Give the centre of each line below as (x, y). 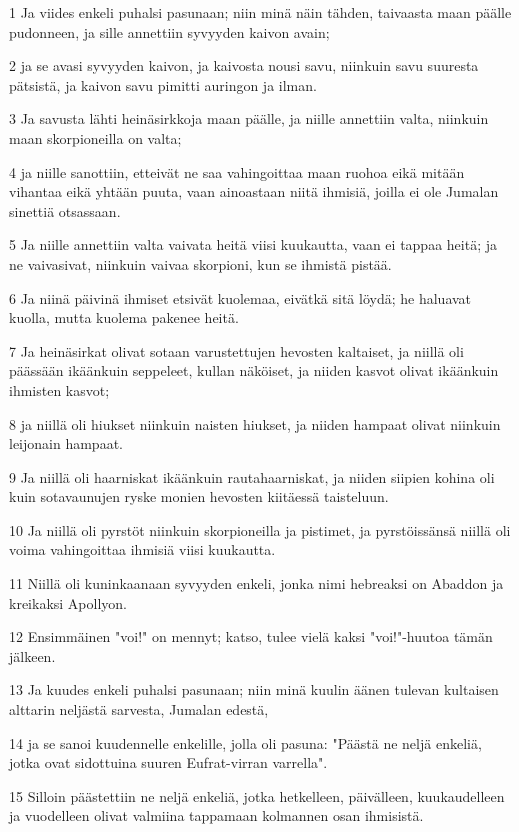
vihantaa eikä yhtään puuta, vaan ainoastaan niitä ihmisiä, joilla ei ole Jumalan (254, 191)
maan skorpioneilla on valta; (95, 137)
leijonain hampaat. (66, 443)
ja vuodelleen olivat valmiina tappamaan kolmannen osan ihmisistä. (216, 815)
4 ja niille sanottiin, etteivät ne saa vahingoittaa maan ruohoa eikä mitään (237, 171)
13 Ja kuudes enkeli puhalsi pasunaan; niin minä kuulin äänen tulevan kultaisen (254, 689)
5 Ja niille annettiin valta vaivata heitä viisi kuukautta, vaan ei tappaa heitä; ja (253, 244)
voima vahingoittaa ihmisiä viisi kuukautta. (142, 549)
